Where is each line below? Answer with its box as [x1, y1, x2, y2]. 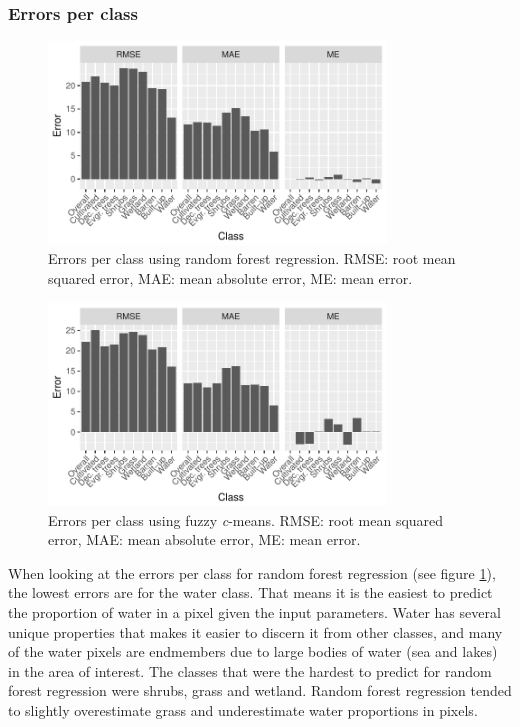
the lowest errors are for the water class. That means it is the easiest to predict [8, 582, 493, 603]
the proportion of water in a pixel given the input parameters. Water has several [8, 601, 501, 622]
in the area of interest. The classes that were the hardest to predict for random [8, 660, 492, 681]
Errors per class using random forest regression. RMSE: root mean [48, 248, 456, 269]
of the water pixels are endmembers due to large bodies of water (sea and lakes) [8, 641, 498, 662]
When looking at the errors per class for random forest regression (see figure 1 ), [8, 562, 496, 583]
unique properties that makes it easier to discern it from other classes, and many [8, 621, 503, 642]
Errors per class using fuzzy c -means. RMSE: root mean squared [48, 509, 444, 530]
